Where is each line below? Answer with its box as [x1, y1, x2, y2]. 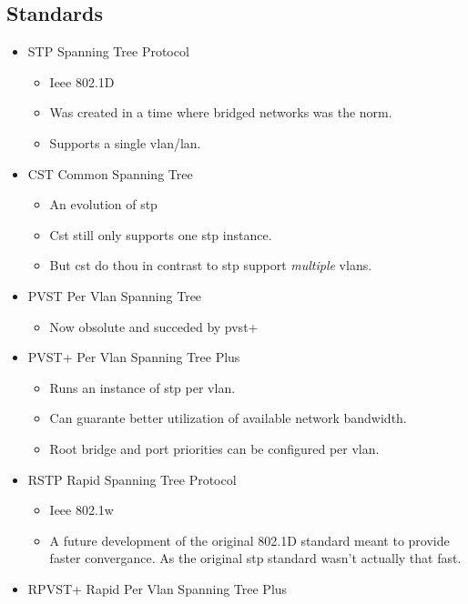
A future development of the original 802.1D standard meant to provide [49, 530, 450, 549]
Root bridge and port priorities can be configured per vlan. [49, 438, 380, 458]
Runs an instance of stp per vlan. [49, 377, 236, 397]
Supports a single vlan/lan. [49, 133, 201, 152]
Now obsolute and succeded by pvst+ [49, 317, 259, 336]
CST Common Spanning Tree [27, 164, 193, 183]
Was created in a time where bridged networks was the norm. [49, 103, 392, 122]
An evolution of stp [49, 195, 158, 214]
